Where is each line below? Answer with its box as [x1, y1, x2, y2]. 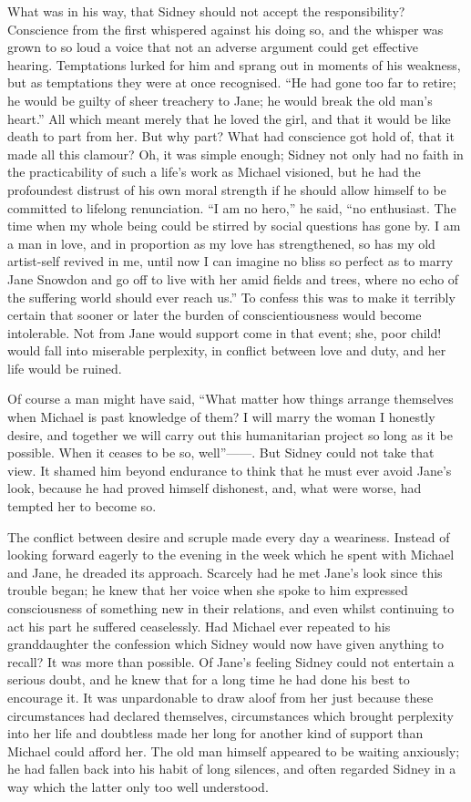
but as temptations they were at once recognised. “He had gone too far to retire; [7, 73, 456, 92]
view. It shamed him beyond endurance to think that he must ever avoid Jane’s [7, 460, 452, 479]
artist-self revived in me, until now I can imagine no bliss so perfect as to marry [7, 252, 454, 271]
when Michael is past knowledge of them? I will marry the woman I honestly [7, 407, 435, 427]
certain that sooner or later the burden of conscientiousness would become [7, 305, 422, 324]
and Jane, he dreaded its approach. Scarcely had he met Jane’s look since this [7, 562, 443, 581]
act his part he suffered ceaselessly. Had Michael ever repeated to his [7, 616, 391, 635]
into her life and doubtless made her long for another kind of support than [7, 724, 424, 743]
